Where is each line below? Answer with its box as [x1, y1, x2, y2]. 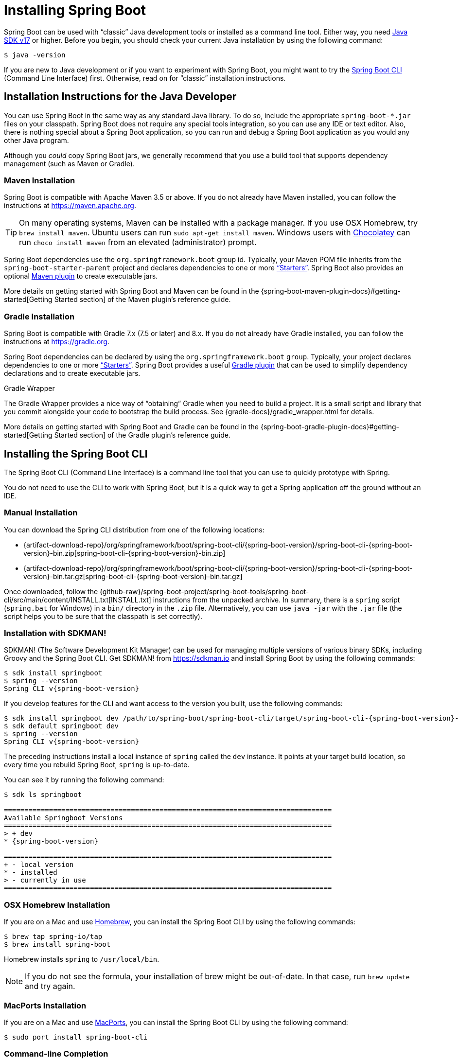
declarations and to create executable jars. [4, 369, 141, 378]
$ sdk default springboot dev [4, 722, 119, 730]
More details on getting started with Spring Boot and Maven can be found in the [4, 287, 259, 296]
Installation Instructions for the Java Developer [4, 90, 237, 103]
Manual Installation [4, 508, 78, 518]
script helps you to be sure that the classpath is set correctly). [4, 612, 202, 620]
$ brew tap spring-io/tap [4, 933, 103, 941]
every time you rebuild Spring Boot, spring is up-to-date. [4, 760, 190, 769]
